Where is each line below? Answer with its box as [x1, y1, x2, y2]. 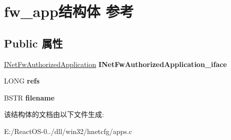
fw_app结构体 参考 [4, 1, 134, 21]
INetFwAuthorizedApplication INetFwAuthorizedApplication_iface [4, 58, 227, 69]
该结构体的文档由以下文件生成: [4, 109, 104, 119]
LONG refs [4, 75, 40, 86]
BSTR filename [4, 92, 55, 102]
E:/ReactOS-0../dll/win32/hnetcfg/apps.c [4, 125, 132, 136]
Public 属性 [4, 35, 63, 50]
